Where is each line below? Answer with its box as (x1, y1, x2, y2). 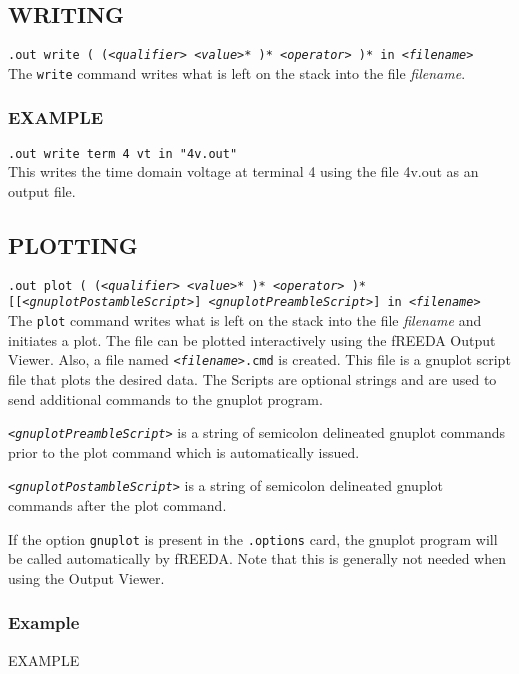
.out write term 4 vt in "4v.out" (8, 146, 238, 161)
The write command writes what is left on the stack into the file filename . (8, 62, 466, 83)
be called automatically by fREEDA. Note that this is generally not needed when (8, 548, 506, 569)
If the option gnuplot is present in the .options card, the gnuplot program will (8, 528, 498, 549)
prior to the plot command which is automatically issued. (8, 441, 360, 462)
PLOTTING (8, 229, 138, 260)
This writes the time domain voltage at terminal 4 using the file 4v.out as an (8, 161, 479, 182)
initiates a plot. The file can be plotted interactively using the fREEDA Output (8, 329, 496, 350)
